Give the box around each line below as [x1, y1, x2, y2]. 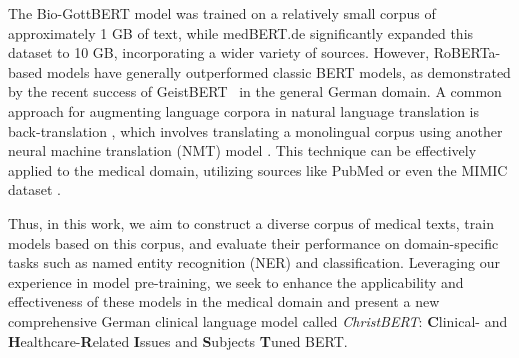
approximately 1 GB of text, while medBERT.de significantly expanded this [8, 22, 474, 43]
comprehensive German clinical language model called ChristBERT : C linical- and [8, 310, 508, 331]
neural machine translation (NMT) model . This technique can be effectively [8, 140, 477, 161]
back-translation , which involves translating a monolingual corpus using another [8, 120, 503, 141]
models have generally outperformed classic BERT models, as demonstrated [46, 61, 511, 82]
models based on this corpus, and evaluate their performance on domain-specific [8, 232, 499, 253]
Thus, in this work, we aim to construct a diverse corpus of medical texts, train [8, 212, 494, 233]
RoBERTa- [433, 42, 501, 63]
